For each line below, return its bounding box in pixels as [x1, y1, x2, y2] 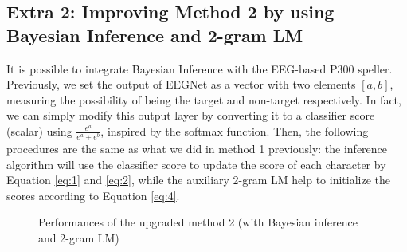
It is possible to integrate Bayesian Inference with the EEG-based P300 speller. [6, 60, 393, 77]
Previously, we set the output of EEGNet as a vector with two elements [6, 76, 356, 93]
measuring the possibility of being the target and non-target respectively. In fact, [6, 91, 401, 108]
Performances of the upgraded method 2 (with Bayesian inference [38, 214, 358, 230]
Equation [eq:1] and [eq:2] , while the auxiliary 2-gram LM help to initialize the [6, 171, 391, 188]
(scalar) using [6, 122, 72, 139]
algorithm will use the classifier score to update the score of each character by [6, 156, 386, 172]
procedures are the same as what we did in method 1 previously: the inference [6, 140, 388, 157]
